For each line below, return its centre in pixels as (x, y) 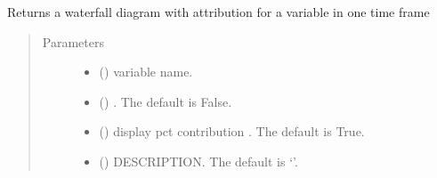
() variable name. (146, 72)
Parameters (73, 41)
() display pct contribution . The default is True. (232, 131)
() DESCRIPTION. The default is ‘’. (198, 161)
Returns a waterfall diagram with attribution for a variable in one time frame (218, 12)
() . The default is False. (166, 101)
